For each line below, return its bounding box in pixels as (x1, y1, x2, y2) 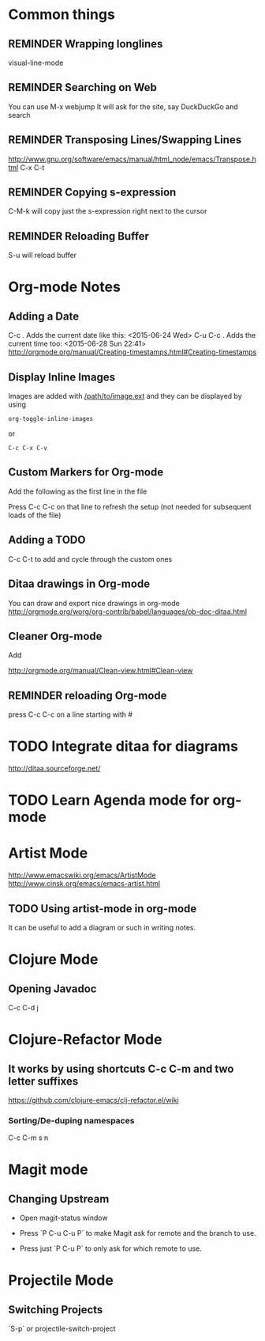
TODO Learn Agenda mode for (8, 791, 210, 809)
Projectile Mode (8, 1271, 114, 1290)
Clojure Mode (8, 951, 99, 968)
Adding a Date (8, 309, 80, 323)
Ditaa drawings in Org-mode (8, 578, 151, 591)
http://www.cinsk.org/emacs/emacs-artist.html (8, 879, 161, 888)
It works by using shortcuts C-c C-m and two (8, 1062, 234, 1075)
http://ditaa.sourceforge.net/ (8, 763, 101, 773)
